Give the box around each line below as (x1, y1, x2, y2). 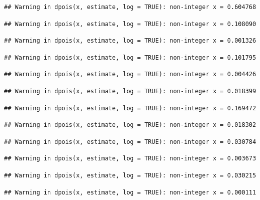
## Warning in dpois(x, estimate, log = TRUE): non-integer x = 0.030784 (4, 138, 256, 145)
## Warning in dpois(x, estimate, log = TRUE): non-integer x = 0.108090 (4, 20, 256, 28)
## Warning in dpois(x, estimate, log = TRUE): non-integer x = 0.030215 (4, 171, 256, 179)
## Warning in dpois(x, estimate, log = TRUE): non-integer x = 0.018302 (4, 121, 256, 129)
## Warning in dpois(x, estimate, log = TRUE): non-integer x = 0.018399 (4, 87, 256, 95)
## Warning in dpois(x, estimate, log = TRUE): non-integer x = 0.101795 (4, 54, 256, 61)
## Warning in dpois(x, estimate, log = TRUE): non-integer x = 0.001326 (4, 37, 256, 45)
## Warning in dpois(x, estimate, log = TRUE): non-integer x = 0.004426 (4, 71, 256, 78)
